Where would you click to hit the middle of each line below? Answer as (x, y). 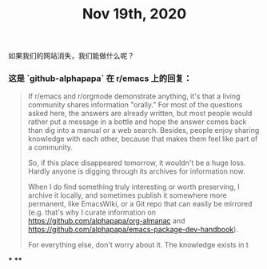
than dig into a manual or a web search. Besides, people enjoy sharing (143, 130)
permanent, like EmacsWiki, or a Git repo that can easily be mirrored (140, 204)
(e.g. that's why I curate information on (92, 212)
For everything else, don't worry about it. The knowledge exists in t (138, 245)
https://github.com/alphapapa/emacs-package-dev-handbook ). (133, 230)
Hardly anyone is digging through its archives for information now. (136, 171)
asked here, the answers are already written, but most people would (140, 114)
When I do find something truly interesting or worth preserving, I (133, 187)
